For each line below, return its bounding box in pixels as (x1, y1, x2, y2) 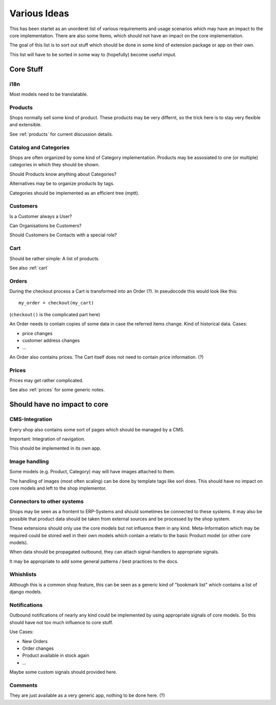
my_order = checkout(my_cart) (18, 300, 95, 306)
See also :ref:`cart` (9, 265, 49, 271)
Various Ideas (9, 8, 69, 19)
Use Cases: (9, 629, 34, 635)
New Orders (22, 638, 48, 644)
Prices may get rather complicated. (9, 377, 84, 383)
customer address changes (22, 338, 80, 344)
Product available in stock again (22, 652, 89, 658)
